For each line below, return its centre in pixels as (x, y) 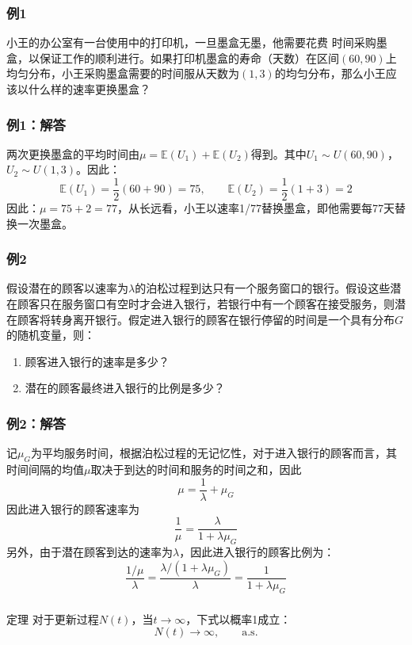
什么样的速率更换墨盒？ (89, 89)
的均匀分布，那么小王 (330, 73)
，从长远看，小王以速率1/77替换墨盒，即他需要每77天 (256, 208)
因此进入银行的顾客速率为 (73, 508)
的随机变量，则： (51, 335)
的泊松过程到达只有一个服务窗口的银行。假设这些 (263, 288)
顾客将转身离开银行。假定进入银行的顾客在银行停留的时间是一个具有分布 (206, 319)
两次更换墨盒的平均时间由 (73, 153)
